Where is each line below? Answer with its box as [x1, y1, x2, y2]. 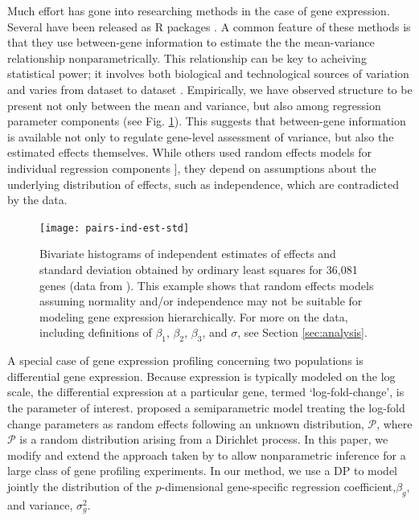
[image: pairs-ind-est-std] [39, 222, 190, 234]
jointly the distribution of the [7, 477, 152, 494]
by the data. [7, 191, 68, 208]
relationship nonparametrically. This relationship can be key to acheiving [7, 49, 367, 66]
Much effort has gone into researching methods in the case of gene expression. [7, 2, 390, 18]
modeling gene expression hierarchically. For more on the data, [39, 308, 348, 325]
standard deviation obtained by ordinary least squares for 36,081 [39, 260, 358, 277]
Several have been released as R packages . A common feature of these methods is [7, 18, 411, 35]
